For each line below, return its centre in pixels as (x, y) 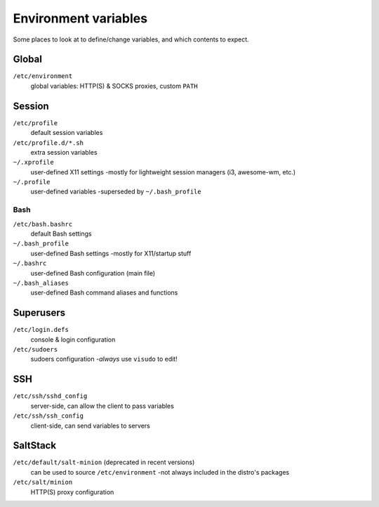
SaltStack (34, 445)
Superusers (39, 313)
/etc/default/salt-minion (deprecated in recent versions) (104, 462)
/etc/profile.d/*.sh (48, 143)
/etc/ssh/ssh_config (48, 416)
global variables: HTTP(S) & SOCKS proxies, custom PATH (114, 86)
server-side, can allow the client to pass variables (102, 406)
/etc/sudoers (35, 349)
